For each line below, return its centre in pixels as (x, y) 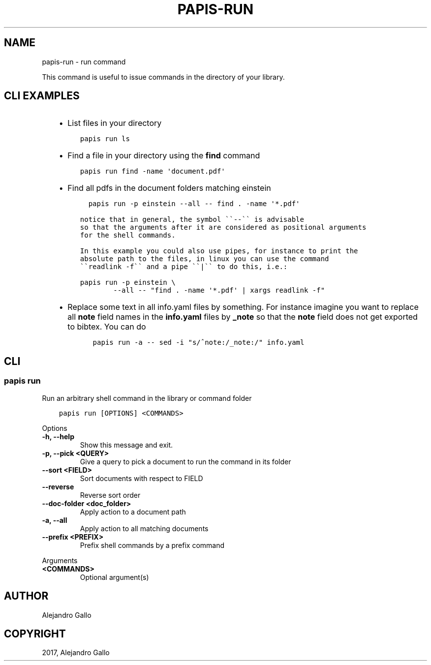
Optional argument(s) (114, 577)
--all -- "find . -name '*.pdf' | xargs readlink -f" (219, 290)
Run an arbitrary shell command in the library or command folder (147, 398)
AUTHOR (26, 596)
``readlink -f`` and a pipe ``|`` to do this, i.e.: (184, 267)
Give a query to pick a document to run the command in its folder (185, 461)
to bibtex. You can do (107, 327)
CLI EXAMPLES (42, 96)
